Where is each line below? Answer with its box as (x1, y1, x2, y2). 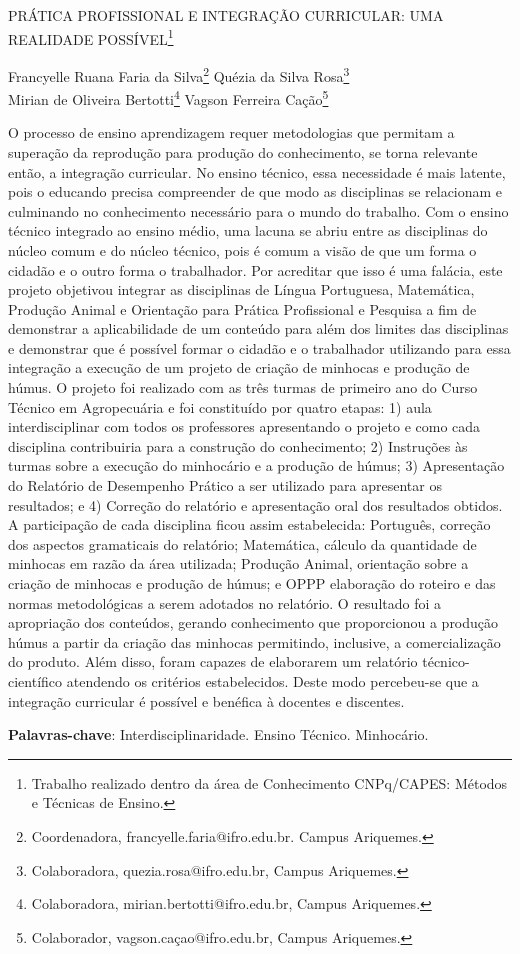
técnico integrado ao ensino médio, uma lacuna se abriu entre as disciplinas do (8, 220, 488, 241)
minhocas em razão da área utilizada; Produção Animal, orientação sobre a (8, 553, 469, 574)
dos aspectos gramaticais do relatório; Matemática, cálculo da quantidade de (8, 533, 477, 554)
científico (8, 670, 63, 691)
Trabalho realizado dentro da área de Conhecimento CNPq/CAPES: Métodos (31, 772, 508, 793)
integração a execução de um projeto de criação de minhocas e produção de (8, 357, 470, 378)
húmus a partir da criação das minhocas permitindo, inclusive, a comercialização (8, 631, 501, 652)
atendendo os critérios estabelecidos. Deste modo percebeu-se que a (66, 670, 479, 691)
